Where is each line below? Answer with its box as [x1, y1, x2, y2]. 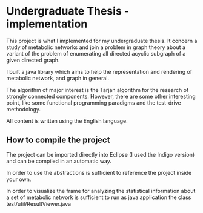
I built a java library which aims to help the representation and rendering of [6, 68, 193, 75]
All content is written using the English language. [6, 117, 128, 125]
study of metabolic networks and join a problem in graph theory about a [6, 44, 186, 51]
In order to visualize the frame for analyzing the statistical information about [6, 187, 196, 194]
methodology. [6, 105, 41, 113]
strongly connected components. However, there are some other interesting [6, 93, 196, 100]
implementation [6, 17, 88, 31]
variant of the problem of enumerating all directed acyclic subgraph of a [6, 50, 186, 57]
